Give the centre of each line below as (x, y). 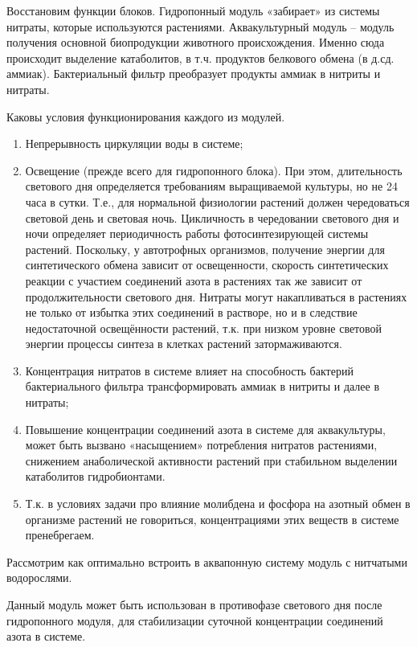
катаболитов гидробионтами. (95, 476)
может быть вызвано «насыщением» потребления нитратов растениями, (201, 445)
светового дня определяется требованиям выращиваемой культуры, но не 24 (211, 186)
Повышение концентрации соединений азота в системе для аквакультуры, (205, 429)
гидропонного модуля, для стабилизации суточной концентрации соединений (195, 620)
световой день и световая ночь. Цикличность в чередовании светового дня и (212, 217)
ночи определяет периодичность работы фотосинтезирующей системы (197, 233)
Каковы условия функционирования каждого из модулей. (146, 116)
